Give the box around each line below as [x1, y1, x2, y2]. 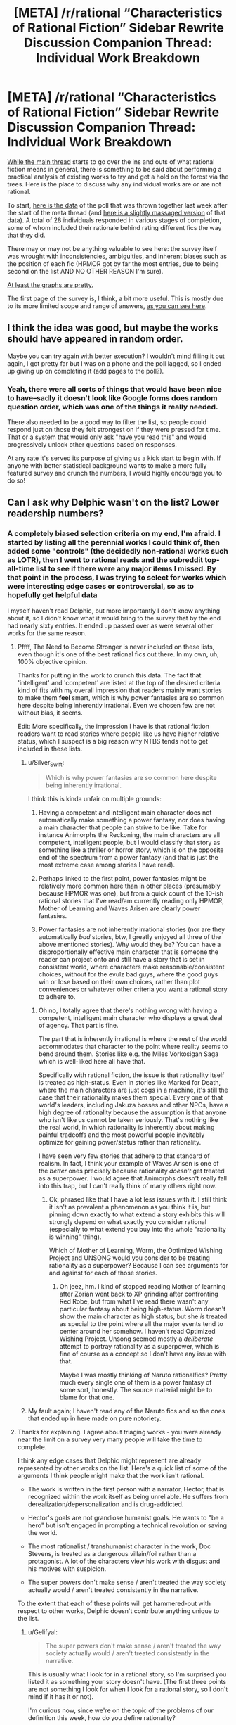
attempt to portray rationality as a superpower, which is [59, 1342, 220, 1350]
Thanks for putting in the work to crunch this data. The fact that [17, 670, 202, 680]
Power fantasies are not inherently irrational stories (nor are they [38, 925, 225, 934]
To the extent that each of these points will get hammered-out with [17, 1599, 211, 1608]
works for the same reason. [7, 628, 87, 637]
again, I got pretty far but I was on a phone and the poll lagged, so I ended [7, 359, 222, 367]
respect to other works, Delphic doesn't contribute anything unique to [17, 1606, 220, 1615]
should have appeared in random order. [7, 333, 184, 345]
